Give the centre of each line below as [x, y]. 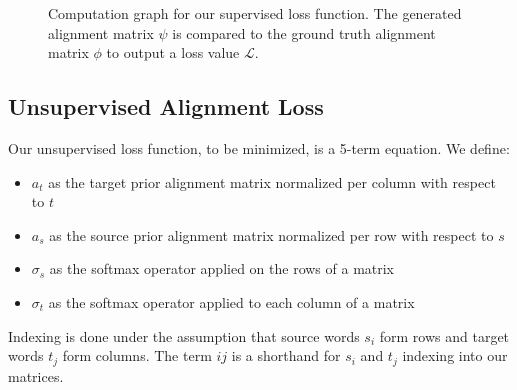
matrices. [36, 375]
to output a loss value [173, 52]
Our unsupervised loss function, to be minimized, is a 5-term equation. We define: [259, 147]
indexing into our [455, 355]
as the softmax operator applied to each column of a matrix [231, 301]
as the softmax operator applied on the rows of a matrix [222, 268]
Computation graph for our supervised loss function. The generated [255, 13]
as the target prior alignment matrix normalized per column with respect [272, 181]
